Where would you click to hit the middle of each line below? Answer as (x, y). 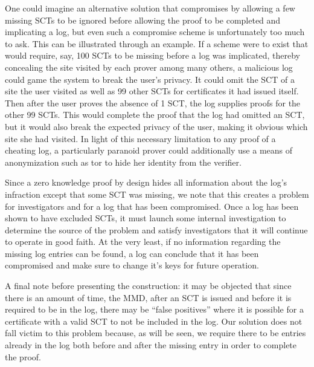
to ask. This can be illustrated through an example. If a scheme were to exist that (157, 43)
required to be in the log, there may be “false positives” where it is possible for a (154, 309)
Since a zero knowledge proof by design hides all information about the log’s (146, 182)
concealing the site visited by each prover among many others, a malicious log (149, 67)
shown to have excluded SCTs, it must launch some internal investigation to (146, 218)
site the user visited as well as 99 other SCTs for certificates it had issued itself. (152, 91)
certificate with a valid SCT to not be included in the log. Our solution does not (154, 321)
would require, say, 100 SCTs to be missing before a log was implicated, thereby (152, 55)
